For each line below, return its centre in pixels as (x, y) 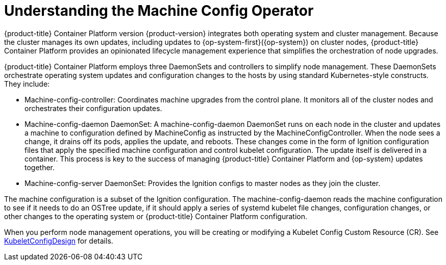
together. (40, 167)
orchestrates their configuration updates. (93, 108)
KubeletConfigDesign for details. (59, 241)
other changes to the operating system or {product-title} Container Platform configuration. (156, 216)
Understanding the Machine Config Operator (159, 11)
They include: (27, 84)
